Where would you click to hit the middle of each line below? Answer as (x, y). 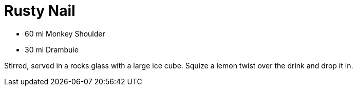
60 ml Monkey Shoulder (65, 33)
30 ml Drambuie (52, 49)
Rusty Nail (40, 11)
